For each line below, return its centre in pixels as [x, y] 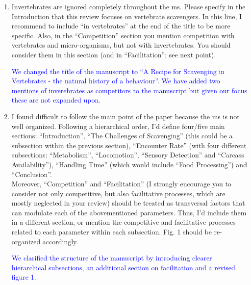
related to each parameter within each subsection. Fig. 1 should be [112, 232]
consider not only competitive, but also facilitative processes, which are [118, 193]
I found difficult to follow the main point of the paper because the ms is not [125, 116]
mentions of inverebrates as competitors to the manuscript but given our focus [129, 90]
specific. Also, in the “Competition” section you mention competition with [123, 35]
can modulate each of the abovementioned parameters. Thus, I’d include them [129, 212]
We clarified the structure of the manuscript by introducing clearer [112, 258]
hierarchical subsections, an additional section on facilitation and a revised [123, 267]
